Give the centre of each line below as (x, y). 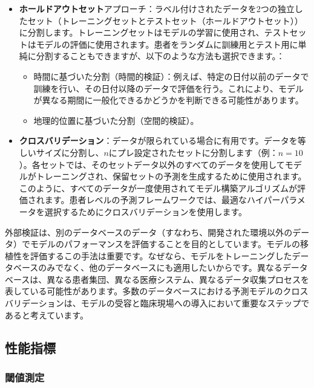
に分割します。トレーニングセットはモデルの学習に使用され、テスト (154, 32)
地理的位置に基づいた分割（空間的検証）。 (116, 120)
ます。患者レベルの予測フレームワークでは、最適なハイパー (162, 200)
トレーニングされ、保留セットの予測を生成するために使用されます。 (171, 176)
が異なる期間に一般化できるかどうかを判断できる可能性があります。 (168, 100)
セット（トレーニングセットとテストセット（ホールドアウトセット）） (165, 20)
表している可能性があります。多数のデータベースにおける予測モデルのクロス (157, 291)
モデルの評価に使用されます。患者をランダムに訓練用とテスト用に (167, 44)
